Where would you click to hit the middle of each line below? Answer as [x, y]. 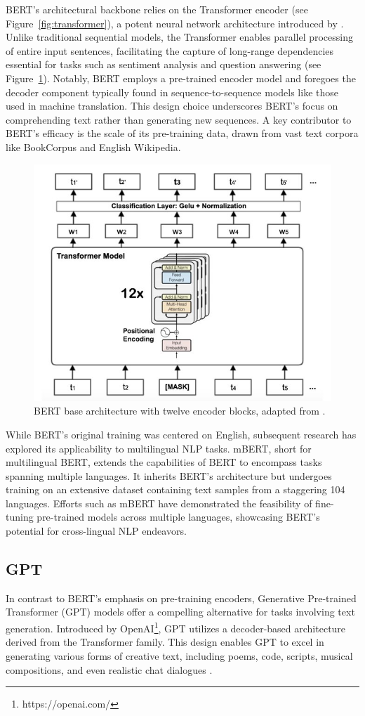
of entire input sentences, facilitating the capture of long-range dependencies [170, 50]
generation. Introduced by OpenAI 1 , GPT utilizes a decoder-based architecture [176, 627]
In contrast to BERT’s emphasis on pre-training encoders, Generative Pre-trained [181, 598]
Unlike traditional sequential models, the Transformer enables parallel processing [179, 37]
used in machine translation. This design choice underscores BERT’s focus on [172, 106]
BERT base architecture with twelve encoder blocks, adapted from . [180, 411]
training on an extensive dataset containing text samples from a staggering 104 [175, 489]
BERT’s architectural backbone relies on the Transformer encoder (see [157, 9]
